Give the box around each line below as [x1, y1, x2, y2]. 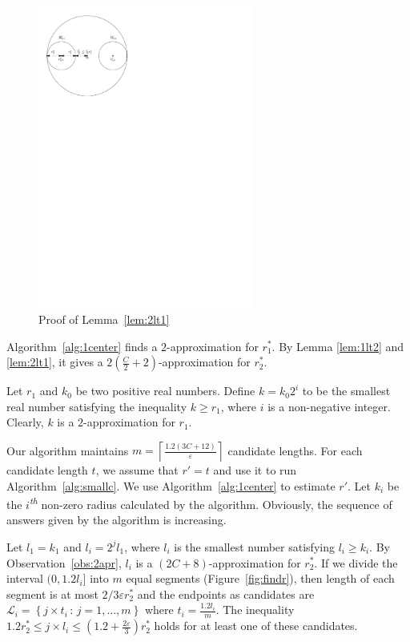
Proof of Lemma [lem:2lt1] [38, 310, 170, 327]
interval [6, 570, 43, 587]
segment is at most [6, 585, 98, 602]
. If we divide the [314, 554, 398, 571]
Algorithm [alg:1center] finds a [6, 337, 158, 354]
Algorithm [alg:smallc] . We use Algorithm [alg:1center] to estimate [6, 477, 336, 494]
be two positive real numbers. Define [75, 382, 255, 399]
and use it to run [213, 461, 297, 478]
